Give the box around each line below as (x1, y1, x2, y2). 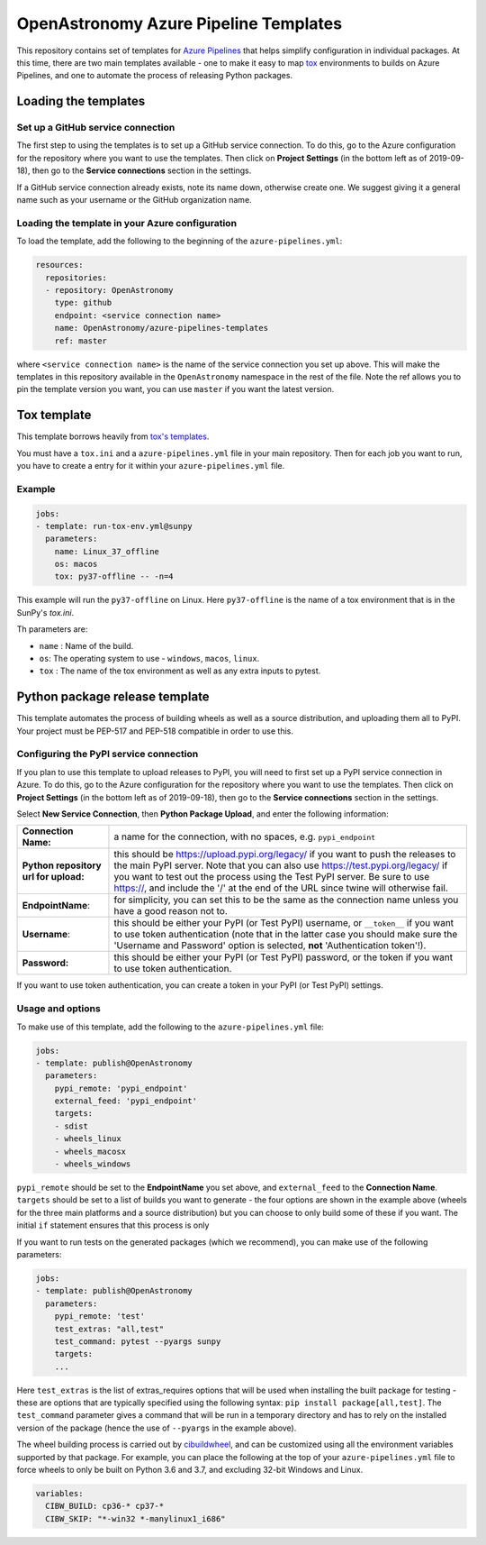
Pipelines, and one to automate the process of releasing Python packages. (16, 70, 292, 81)
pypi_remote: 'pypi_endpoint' (54, 1083, 188, 1093)
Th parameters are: (16, 624, 88, 635)
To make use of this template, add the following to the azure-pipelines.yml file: (16, 1021, 324, 1032)
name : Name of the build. (39, 640, 134, 651)
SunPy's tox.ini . (16, 607, 75, 617)
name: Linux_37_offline (54, 546, 159, 556)
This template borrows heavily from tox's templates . (16, 431, 210, 442)
